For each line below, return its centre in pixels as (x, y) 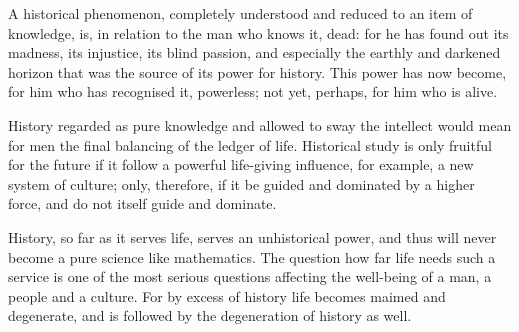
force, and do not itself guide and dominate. (142, 203)
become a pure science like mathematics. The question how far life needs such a (252, 256)
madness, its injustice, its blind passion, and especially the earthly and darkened (254, 52)
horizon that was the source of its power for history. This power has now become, (257, 71)
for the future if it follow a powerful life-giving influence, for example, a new (241, 164)
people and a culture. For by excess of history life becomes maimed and (227, 295)
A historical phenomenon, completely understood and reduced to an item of (240, 13)
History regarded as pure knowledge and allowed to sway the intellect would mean (260, 124)
